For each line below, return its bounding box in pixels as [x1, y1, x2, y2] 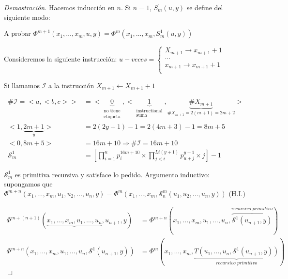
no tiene [104, 108, 121, 114]
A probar [4, 28, 31, 38]
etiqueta [104, 114, 121, 120]
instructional [136, 108, 163, 114]
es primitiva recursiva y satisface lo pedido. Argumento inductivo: [15, 169, 210, 179]
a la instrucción [48, 80, 94, 90]
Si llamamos [4, 80, 40, 90]
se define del [186, 2, 223, 12]
